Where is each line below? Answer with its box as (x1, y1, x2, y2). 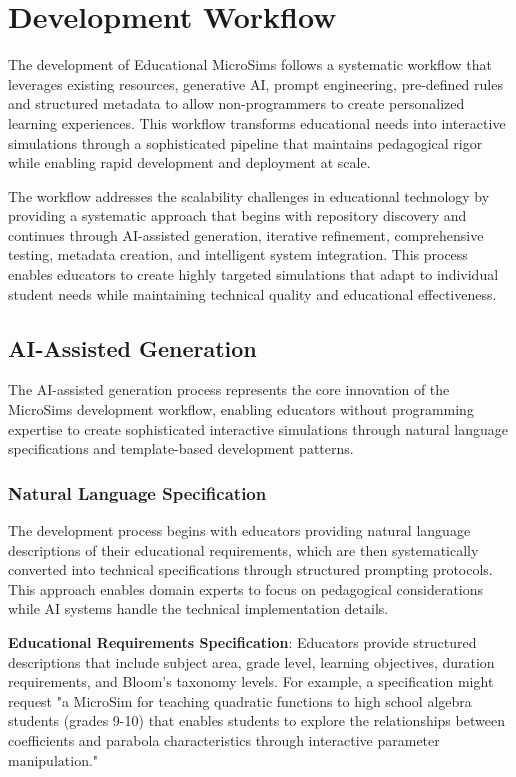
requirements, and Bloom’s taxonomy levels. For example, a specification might (8, 671, 494, 692)
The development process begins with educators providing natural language (8, 520, 471, 541)
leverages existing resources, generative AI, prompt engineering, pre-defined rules (8, 73, 503, 94)
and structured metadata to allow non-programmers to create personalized (8, 93, 465, 114)
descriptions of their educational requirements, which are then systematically (8, 539, 479, 560)
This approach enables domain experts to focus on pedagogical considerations (8, 578, 484, 599)
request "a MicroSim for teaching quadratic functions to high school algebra (8, 690, 472, 711)
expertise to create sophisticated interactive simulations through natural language (8, 418, 508, 439)
